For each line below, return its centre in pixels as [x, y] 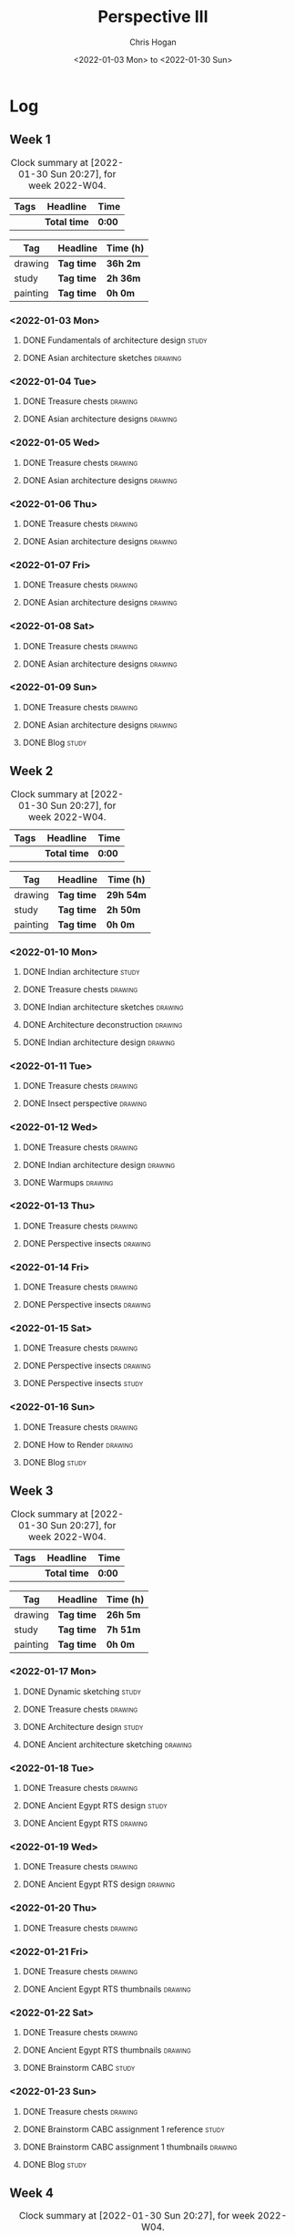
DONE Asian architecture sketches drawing [102, 358]
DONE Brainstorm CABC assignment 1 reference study [123, 2129]
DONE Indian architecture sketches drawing [103, 1007]
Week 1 [30, 140]
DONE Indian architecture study [81, 971]
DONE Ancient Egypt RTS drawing [85, 1823]
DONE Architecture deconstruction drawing [102, 1024]
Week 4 [32, 2193]
